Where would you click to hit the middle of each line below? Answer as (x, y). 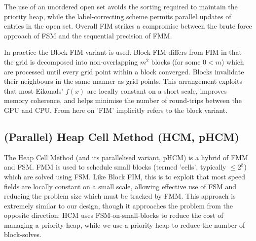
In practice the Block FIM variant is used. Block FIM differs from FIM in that (123, 52)
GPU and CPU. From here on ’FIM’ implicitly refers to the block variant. (116, 110)
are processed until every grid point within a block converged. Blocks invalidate (124, 71)
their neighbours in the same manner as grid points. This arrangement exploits (123, 81)
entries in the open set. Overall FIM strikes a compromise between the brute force (128, 26)
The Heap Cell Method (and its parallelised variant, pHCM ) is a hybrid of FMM (126, 157)
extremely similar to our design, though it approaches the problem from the (119, 205)
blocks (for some (176, 61)
